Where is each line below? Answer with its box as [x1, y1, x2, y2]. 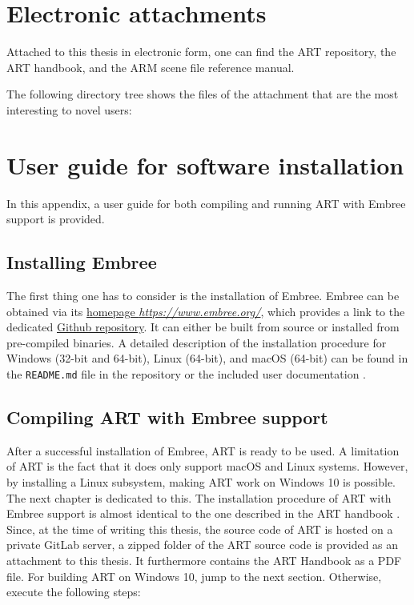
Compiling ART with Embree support [6, 405, 328, 430]
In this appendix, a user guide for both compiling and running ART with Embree [6, 194, 406, 211]
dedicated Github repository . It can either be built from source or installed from [6, 319, 400, 335]
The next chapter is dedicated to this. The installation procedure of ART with [6, 489, 392, 506]
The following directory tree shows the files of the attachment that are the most [6, 86, 399, 102]
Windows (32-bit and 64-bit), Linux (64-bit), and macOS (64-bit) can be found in [6, 350, 408, 367]
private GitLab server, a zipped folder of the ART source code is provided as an [6, 536, 399, 553]
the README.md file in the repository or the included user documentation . [6, 365, 367, 382]
